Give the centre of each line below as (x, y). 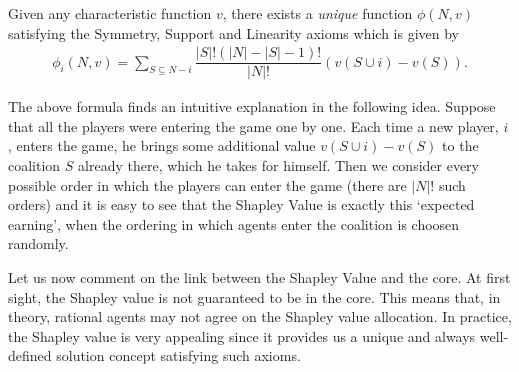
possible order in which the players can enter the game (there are (207, 184)
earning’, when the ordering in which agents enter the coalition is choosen (234, 223)
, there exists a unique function (317, 13)
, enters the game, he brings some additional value (162, 145)
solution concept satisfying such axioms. (178, 355)
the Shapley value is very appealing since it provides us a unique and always (242, 335)
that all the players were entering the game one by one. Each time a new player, (253, 125)
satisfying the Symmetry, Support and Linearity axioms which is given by (233, 32)
